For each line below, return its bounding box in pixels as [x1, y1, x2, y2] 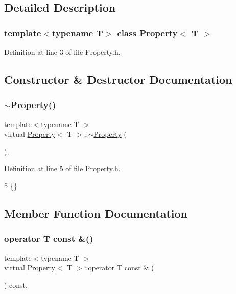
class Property [117, 26, 178, 39]
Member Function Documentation [4, 205, 188, 221]
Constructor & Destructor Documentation [4, 71, 232, 87]
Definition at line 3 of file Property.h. [4, 47, 121, 57]
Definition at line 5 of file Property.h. [4, 163, 121, 174]
